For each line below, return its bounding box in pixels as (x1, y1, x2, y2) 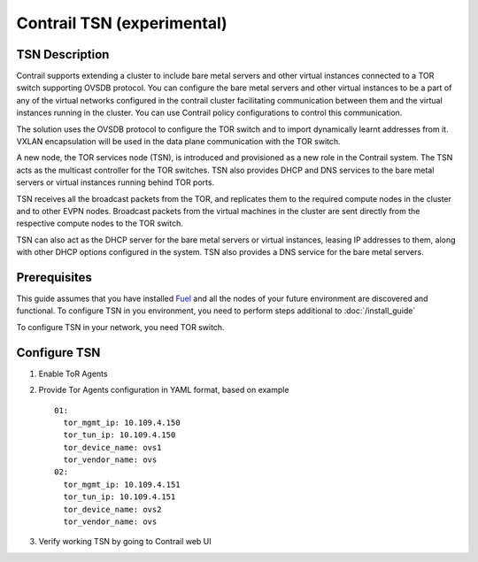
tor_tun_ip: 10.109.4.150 (63, 430, 176, 440)
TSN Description (16, 47, 110, 62)
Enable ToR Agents (38, 368, 108, 379)
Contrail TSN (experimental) (16, 13, 227, 33)
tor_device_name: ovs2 (63, 504, 162, 514)
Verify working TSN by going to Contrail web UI (38, 536, 212, 547)
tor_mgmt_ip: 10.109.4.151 (63, 479, 181, 489)
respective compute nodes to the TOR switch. (16, 218, 183, 229)
